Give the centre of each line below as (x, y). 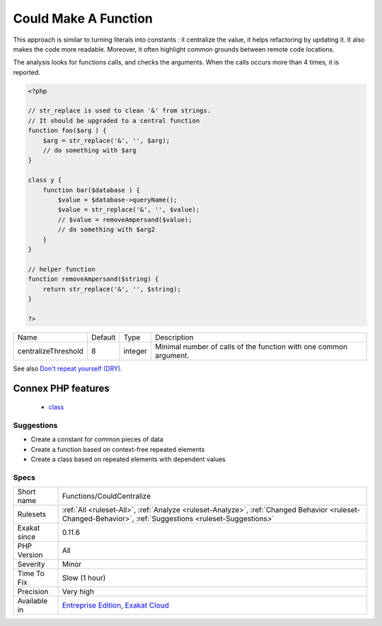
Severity (31, 564)
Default (103, 337)
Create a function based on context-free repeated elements (118, 449)
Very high (78, 592)
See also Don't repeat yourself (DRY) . (68, 369)
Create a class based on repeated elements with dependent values (128, 459)
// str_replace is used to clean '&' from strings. (120, 111)
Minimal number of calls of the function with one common (251, 347)
